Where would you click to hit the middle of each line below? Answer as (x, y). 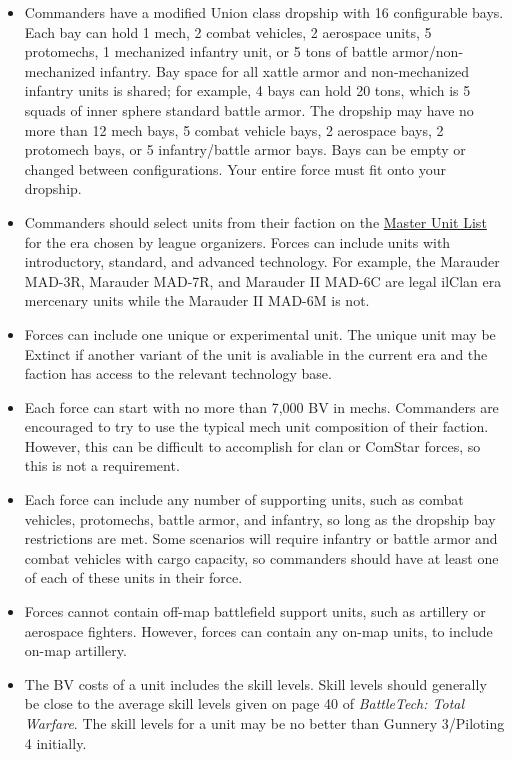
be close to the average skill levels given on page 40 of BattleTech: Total (244, 703)
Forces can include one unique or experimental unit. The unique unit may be (260, 333)
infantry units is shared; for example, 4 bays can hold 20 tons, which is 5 (247, 90)
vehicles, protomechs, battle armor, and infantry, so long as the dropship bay (260, 518)
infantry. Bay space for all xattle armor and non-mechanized (284, 70)
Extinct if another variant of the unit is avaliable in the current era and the (256, 353)
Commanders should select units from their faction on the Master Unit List (255, 221)
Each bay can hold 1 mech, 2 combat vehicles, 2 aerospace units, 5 (228, 31)
